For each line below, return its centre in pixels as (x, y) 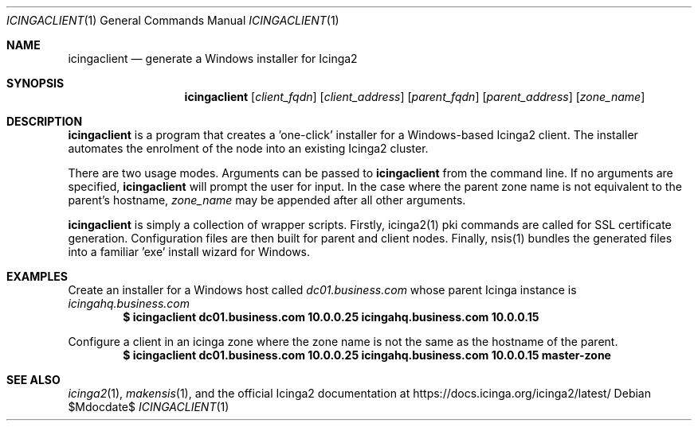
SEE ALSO (33, 380)
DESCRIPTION (45, 121)
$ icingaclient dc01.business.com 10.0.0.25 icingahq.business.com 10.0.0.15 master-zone (367, 355)
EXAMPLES (37, 276)
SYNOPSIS (35, 83)
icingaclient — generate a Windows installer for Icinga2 (213, 58)
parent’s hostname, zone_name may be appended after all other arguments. (267, 200)
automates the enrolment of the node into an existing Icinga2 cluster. (248, 148)
